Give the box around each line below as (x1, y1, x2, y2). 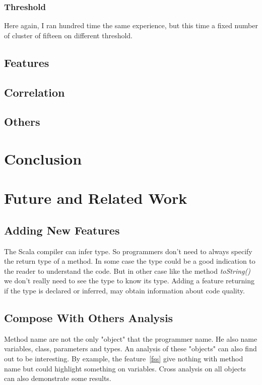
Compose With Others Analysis (4, 310, 173, 326)
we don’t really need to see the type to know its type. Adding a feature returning (4, 275, 254, 286)
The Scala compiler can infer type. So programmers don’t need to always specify (4, 246, 252, 256)
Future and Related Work (4, 188, 187, 208)
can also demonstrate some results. (4, 373, 111, 383)
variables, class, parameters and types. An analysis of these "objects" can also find (4, 343, 257, 354)
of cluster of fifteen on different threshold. (4, 30, 133, 40)
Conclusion (4, 148, 82, 169)
